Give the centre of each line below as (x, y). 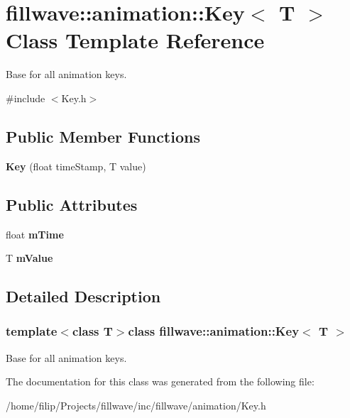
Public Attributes (72, 204)
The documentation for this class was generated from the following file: (160, 381)
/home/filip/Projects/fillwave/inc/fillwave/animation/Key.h (136, 405)
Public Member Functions (103, 136)
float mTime (35, 234)
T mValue (29, 258)
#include (26, 98)
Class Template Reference (135, 40)
